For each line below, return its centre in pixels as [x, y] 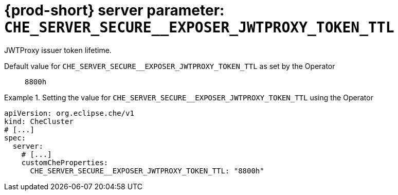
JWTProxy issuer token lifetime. [58, 50]
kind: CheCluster [39, 121]
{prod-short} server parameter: [114, 10]
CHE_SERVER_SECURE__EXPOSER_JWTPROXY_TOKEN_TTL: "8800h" [147, 171]
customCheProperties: [65, 162]
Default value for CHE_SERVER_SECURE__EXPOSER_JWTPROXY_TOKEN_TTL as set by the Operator [170, 66]
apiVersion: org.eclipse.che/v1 [69, 113]
